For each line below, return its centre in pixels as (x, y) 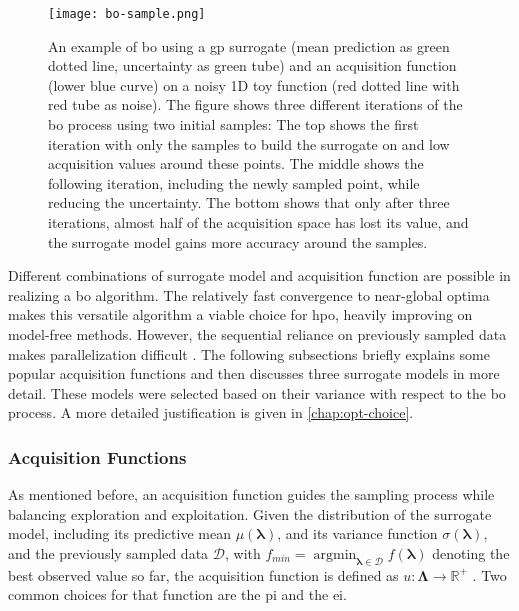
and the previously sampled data (108, 552)
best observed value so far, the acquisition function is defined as (203, 574)
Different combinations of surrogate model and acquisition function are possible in (259, 275)
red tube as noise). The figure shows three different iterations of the (255, 104)
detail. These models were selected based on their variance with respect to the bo (257, 392)
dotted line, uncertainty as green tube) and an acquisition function (252, 65)
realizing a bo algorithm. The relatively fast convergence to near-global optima (249, 294)
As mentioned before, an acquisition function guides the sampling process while (251, 494)
